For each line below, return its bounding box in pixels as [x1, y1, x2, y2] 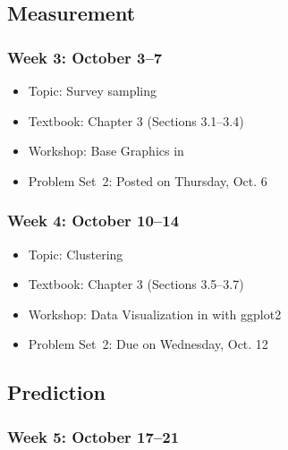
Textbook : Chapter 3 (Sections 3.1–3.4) [28, 111, 244, 130]
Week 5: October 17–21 [7, 425, 180, 447]
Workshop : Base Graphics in [28, 141, 184, 160]
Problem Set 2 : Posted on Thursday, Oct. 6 [28, 171, 267, 190]
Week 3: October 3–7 [7, 46, 163, 68]
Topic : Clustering [28, 244, 123, 263]
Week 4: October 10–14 [7, 209, 180, 232]
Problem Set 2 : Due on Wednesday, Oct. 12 [28, 335, 268, 353]
